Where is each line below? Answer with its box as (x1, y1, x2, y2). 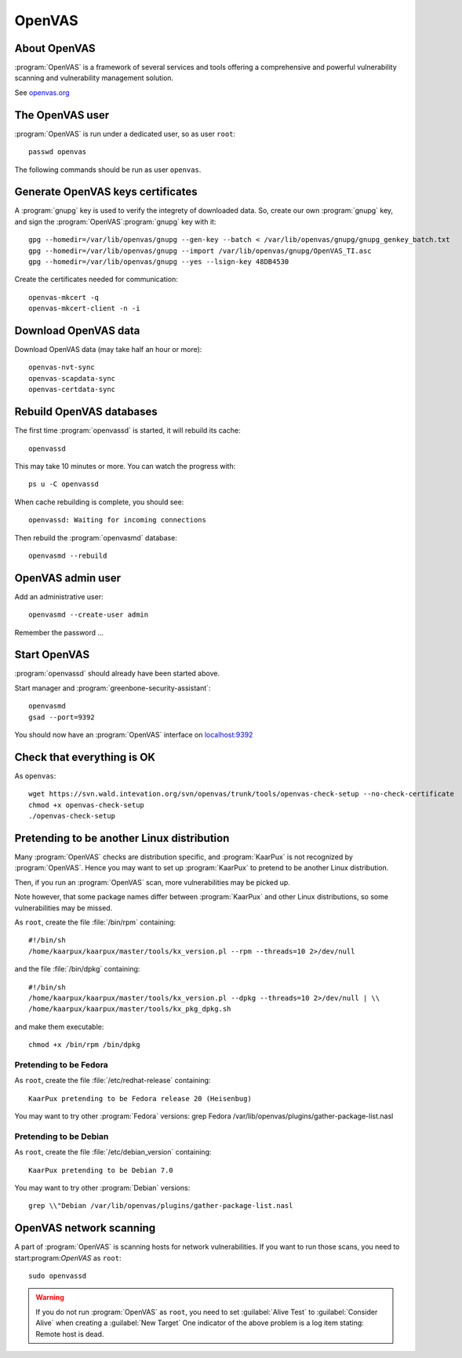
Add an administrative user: (14, 591, 104, 601)
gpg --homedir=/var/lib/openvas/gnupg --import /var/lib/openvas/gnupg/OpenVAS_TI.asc (28, 246, 372, 255)
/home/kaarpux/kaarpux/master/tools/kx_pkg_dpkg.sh (28, 1005, 231, 1013)
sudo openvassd (28, 1272, 87, 1280)
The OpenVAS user (14, 108, 110, 122)
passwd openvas (28, 148, 87, 156)
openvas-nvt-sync (28, 363, 95, 372)
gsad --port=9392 (28, 712, 95, 722)
